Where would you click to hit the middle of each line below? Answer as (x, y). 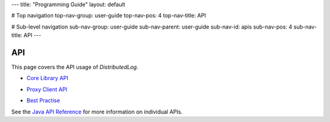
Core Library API (47, 78)
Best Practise (43, 101)
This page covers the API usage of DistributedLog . (75, 67)
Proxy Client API (47, 89)
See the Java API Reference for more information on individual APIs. (97, 112)
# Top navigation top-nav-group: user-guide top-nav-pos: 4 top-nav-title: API (108, 16)
